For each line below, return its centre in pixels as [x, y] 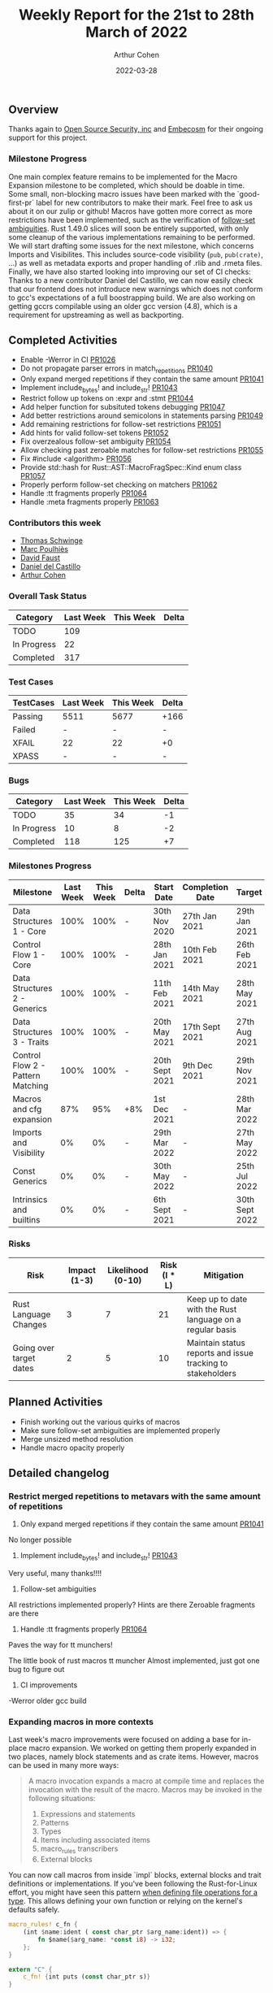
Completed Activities [63, 340]
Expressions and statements [88, 1814]
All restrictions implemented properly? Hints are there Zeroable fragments [132, 1605]
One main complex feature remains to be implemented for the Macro [123, 176]
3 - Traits [31, 1042]
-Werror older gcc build [48, 1701]
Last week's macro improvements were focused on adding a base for [124, 1739]
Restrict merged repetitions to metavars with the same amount [135, 1496]
